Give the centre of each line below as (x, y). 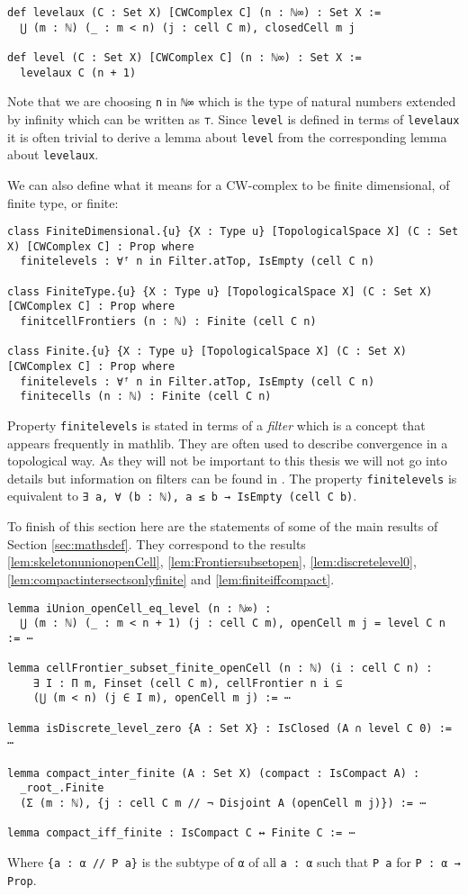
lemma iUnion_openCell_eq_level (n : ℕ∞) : (139, 608)
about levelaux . (53, 154)
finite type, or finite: (63, 202)
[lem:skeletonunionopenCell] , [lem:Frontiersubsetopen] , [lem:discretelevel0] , (212, 561)
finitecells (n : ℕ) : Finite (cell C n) (146, 397)
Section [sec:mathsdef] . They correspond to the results (157, 543)
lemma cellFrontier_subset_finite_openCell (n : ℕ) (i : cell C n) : (220, 669)
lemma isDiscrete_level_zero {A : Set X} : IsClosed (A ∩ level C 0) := (229, 728)
